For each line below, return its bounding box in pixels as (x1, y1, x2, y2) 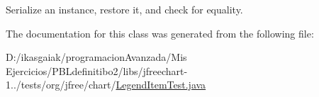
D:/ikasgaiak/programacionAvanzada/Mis (6, 50, 187, 64)
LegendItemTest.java (116, 77, 206, 92)
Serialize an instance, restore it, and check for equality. (6, 2, 243, 16)
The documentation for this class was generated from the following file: (6, 25, 314, 40)
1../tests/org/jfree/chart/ (6, 77, 116, 92)
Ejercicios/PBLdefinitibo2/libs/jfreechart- (6, 63, 188, 78)
